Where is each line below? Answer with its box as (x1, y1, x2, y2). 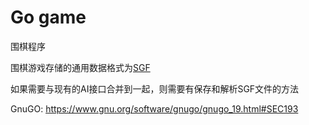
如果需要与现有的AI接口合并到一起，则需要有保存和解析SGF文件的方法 (10, 82, 300, 95)
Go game (10, 6, 87, 29)
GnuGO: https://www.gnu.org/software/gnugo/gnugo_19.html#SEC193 (10, 102, 299, 115)
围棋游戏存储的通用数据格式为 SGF (10, 61, 151, 73)
